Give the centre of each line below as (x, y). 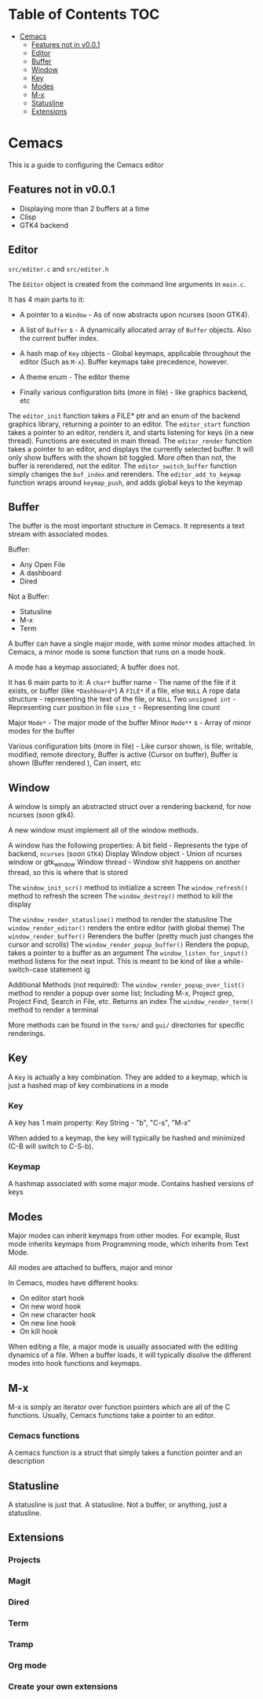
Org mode (27, 1665)
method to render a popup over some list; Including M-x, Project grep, (121, 993)
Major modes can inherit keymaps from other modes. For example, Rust (124, 1236)
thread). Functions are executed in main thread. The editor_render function (130, 441)
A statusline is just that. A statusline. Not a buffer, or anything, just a (118, 1505)
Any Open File (42, 565)
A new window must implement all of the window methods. (103, 830)
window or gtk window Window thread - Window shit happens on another (124, 863)
